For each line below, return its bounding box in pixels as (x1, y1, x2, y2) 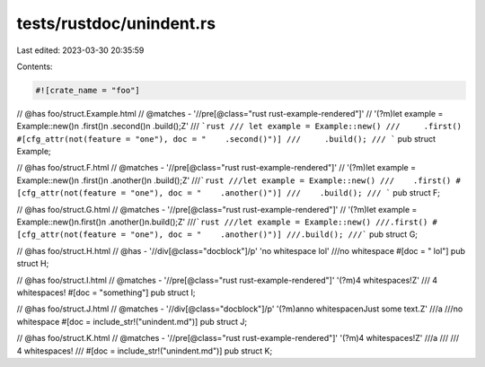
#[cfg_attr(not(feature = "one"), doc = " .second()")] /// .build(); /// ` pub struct (16, 133, 436, 144)
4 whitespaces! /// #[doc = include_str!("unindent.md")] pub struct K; (16, 345, 273, 356)
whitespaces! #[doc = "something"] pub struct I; (16, 287, 196, 298)
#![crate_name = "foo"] (35, 85, 141, 95)
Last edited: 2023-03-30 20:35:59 (16, 45, 145, 56)
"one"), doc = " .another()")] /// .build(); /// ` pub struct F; (130, 188, 440, 198)
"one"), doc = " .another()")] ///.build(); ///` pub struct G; (130, 229, 418, 240)
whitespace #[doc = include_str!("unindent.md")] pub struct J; (16, 316, 247, 327)
